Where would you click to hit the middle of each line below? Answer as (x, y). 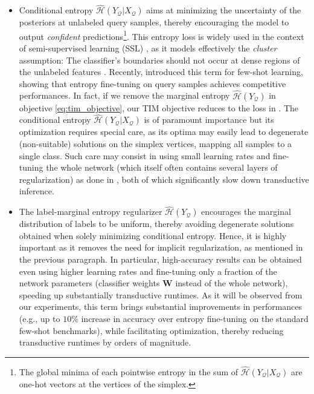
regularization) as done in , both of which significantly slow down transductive (164, 179)
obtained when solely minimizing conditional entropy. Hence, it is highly (153, 235)
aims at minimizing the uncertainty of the (224, 10)
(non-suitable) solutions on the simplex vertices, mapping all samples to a (155, 144)
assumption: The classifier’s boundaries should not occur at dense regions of (159, 60)
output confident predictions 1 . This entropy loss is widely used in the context (162, 35)
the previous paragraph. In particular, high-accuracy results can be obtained (160, 259)
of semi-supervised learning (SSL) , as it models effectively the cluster (148, 48)
